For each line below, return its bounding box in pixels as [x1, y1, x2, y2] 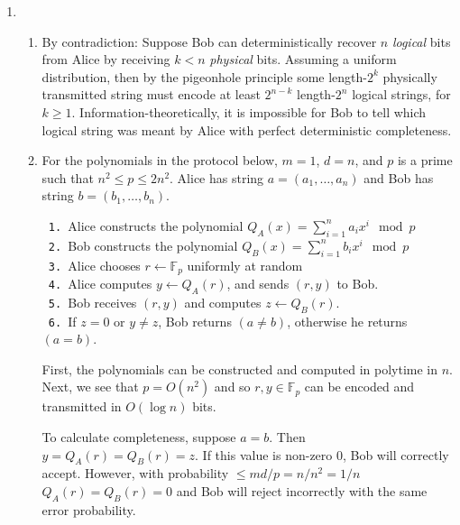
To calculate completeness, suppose [41, 428, 236, 447]
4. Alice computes [48, 273, 152, 292]
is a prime [397, 151, 453, 170]
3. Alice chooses [48, 255, 141, 274]
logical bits [391, 32, 451, 51]
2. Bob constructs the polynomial [48, 235, 238, 254]
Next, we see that [41, 377, 139, 396]
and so [214, 377, 251, 396]
